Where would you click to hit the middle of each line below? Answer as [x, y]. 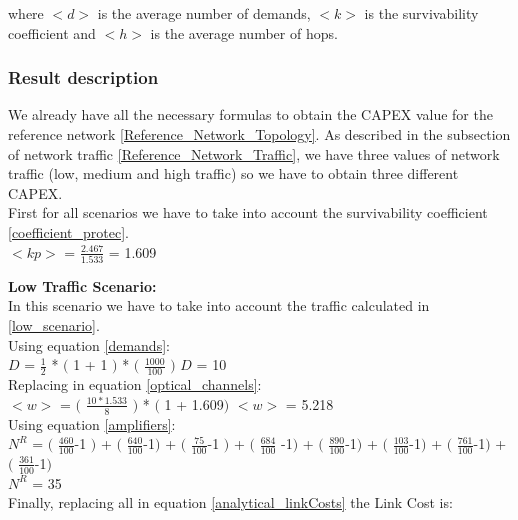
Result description [83, 77]
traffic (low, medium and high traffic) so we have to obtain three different [233, 173]
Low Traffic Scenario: [82, 285]
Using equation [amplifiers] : [92, 423]
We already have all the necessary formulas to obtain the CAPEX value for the [250, 114]
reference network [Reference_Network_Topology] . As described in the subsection [259, 134]
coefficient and [52, 32]
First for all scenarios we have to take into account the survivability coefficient [248, 212]
